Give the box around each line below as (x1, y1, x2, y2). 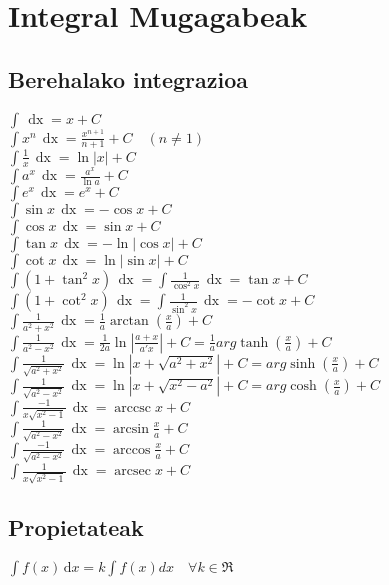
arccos (113, 442, 151, 457)
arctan (109, 314, 149, 329)
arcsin (113, 421, 149, 436)
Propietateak (8, 512, 144, 543)
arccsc (114, 400, 151, 415)
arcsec (114, 464, 151, 479)
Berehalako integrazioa (8, 63, 248, 94)
